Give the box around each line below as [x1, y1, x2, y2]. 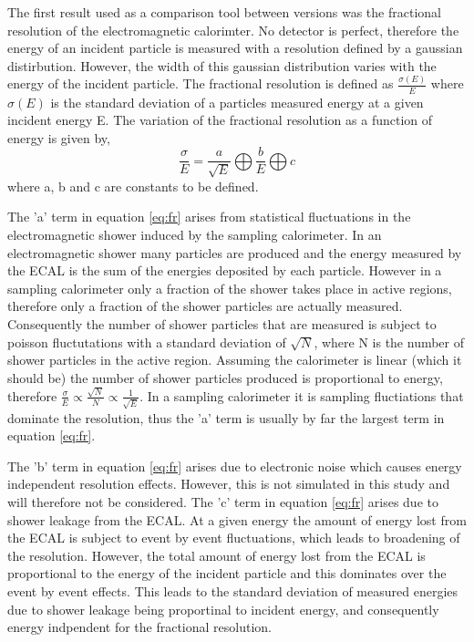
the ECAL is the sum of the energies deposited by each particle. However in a [7, 261, 442, 280]
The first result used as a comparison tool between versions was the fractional [7, 3, 441, 21]
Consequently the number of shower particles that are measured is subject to [7, 314, 437, 333]
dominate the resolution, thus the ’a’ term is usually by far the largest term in [7, 408, 445, 427]
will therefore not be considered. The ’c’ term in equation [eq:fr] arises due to [7, 492, 438, 512]
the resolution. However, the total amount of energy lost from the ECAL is [7, 545, 426, 564]
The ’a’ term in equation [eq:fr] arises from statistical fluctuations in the [7, 207, 411, 226]
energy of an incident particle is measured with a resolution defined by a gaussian [7, 38, 463, 57]
